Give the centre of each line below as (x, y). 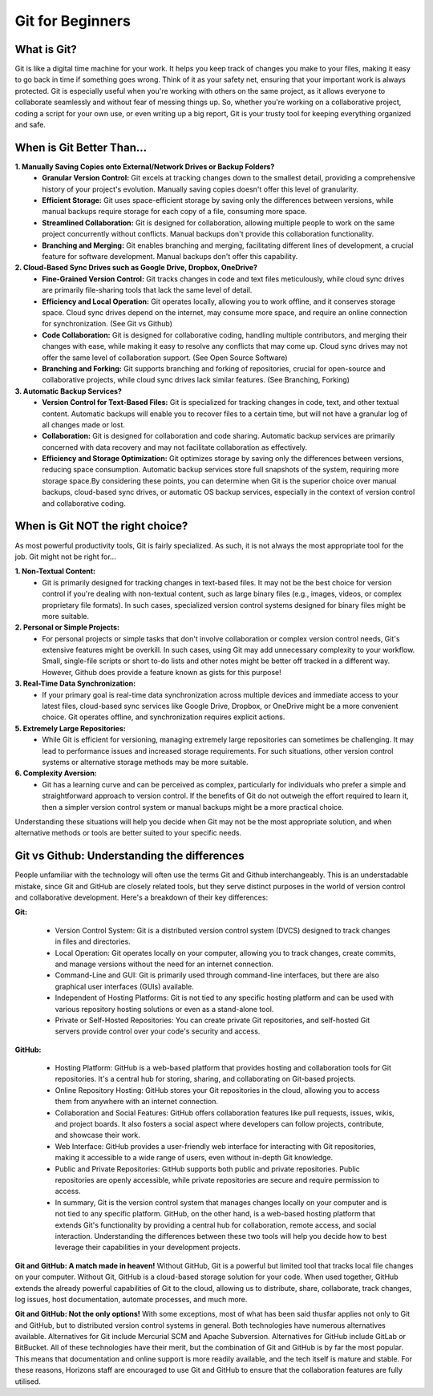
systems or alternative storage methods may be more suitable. (145, 762)
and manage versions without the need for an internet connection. (164, 964)
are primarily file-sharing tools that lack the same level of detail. (147, 290)
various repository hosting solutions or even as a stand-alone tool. (164, 1009)
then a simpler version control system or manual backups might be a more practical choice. (193, 807)
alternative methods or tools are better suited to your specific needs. (128, 833)
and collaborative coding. (84, 503)
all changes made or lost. (84, 424)
